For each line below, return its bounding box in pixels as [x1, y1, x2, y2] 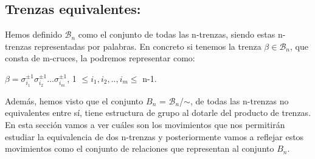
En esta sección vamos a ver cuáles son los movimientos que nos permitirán [5, 118, 285, 130]
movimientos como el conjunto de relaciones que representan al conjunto [5, 142, 274, 155]
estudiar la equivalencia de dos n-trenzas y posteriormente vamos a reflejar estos [5, 130, 304, 143]
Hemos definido [5, 28, 62, 41]
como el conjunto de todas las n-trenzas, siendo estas [78, 28, 275, 41]
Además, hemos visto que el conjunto [5, 94, 144, 107]
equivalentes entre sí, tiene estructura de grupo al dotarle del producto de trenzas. [5, 106, 311, 119]
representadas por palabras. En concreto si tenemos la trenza [34, 39, 261, 52]
